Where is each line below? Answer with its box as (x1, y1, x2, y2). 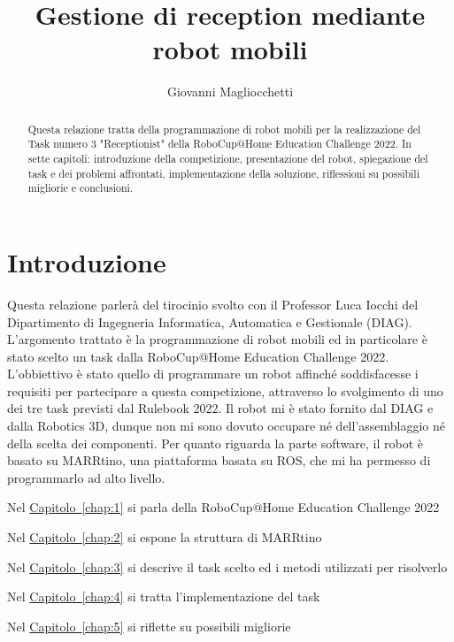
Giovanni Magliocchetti (166, 82, 294, 101)
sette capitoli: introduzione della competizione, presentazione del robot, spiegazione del (27, 151, 428, 166)
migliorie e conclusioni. (27, 180, 134, 195)
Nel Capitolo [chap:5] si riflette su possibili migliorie (7, 616, 291, 635)
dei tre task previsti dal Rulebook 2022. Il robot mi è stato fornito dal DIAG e (7, 399, 434, 417)
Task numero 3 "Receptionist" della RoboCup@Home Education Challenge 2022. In (27, 136, 412, 151)
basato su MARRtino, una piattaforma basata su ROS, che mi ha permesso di (7, 451, 431, 470)
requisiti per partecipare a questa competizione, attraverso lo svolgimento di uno (7, 381, 443, 400)
